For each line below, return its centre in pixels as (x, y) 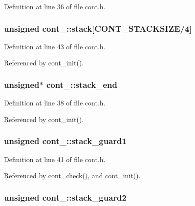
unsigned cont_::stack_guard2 (65, 197)
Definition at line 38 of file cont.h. (55, 103)
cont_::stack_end (82, 84)
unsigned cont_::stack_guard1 (65, 141)
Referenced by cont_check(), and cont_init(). (72, 175)
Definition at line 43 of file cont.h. (55, 46)
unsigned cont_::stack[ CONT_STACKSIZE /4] (98, 28)
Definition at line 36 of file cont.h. (55, 6)
